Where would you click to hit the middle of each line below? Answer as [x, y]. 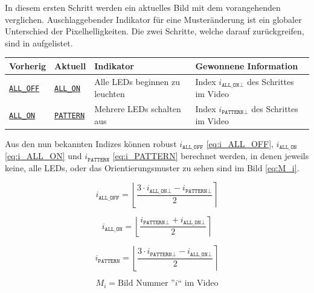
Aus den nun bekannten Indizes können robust [91, 143]
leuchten [110, 93]
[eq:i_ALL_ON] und [43, 156]
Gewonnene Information [247, 65]
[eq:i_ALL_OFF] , [240, 143]
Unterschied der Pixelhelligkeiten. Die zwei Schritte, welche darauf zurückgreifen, [155, 31]
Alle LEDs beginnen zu [137, 82]
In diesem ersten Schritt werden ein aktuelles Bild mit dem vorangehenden [143, 7]
